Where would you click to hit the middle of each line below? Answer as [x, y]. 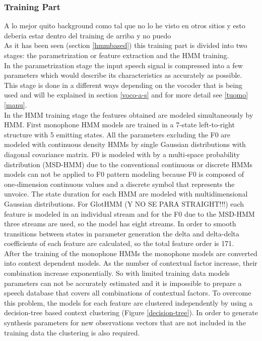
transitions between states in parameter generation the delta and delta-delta [122, 233]
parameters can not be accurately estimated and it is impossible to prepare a [123, 283]
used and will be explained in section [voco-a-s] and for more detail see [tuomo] [126, 95]
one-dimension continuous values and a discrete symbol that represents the [119, 184]
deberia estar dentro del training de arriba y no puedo [88, 35]
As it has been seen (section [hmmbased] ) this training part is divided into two [126, 45]
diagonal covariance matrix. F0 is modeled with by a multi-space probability [122, 154]
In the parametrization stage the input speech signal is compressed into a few [123, 65]
